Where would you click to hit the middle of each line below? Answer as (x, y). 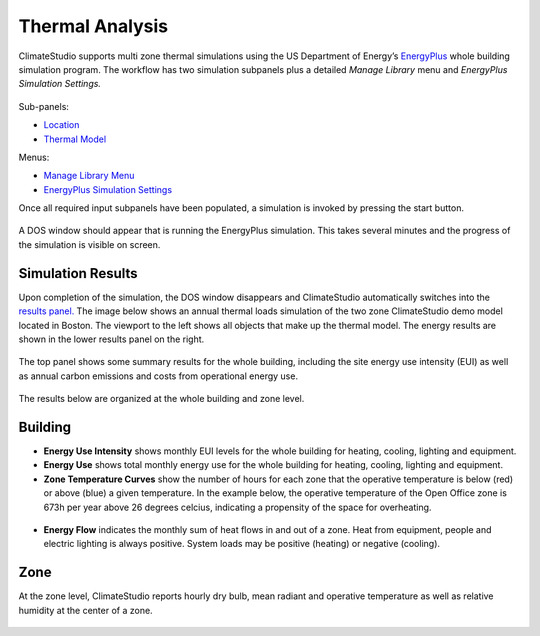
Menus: (34, 157)
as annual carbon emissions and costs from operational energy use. (158, 376)
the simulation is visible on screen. (89, 244)
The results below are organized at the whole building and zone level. (161, 399)
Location (61, 125)
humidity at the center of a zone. (86, 610)
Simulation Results (78, 273)
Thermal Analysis (93, 26)
